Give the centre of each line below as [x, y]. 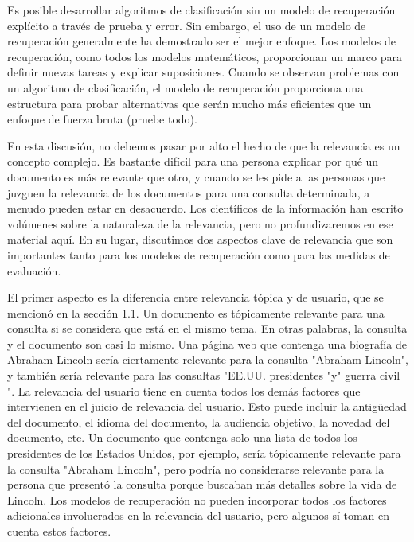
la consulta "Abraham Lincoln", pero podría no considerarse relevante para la [196, 468]
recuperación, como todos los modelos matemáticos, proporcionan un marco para [205, 56]
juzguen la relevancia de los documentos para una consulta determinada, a [189, 192]
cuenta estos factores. [59, 531]
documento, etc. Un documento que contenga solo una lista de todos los [182, 437]
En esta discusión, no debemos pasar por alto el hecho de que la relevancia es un [204, 145]
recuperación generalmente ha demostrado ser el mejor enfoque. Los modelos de [201, 41]
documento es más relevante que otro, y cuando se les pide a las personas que [196, 176]
